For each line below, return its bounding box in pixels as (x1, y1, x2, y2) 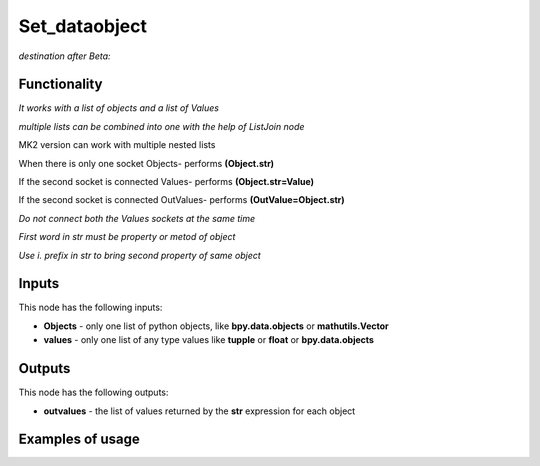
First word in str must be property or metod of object (18, 231, 236, 243)
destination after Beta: (18, 50, 111, 62)
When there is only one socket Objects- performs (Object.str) (18, 157, 275, 169)
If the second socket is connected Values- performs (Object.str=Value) (18, 176, 315, 188)
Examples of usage (18, 431, 140, 448)
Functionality (18, 76, 103, 93)
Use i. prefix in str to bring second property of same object (18, 249, 262, 261)
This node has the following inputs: (18, 301, 163, 314)
